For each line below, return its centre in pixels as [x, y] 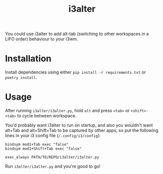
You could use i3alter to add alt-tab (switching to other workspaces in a [77, 34]
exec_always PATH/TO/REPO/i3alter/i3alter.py [52, 157]
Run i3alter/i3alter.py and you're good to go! [53, 166]
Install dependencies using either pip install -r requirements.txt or [76, 72]
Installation [28, 59]
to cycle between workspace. [47, 116]
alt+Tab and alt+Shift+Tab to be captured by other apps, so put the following [82, 131]
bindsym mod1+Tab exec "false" [37, 145]
